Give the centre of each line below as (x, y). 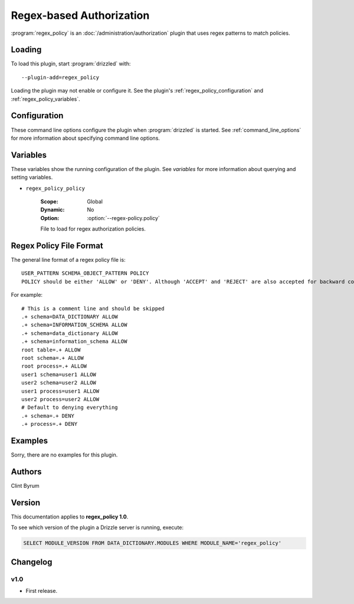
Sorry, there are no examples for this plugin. (64, 455)
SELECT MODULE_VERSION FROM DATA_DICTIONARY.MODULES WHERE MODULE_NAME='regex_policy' (153, 543)
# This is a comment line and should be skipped (93, 308)
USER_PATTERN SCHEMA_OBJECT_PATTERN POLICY (85, 273)
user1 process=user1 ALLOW (60, 391)
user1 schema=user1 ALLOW (59, 374)
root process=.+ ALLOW (54, 366)
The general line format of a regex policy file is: (68, 260)
